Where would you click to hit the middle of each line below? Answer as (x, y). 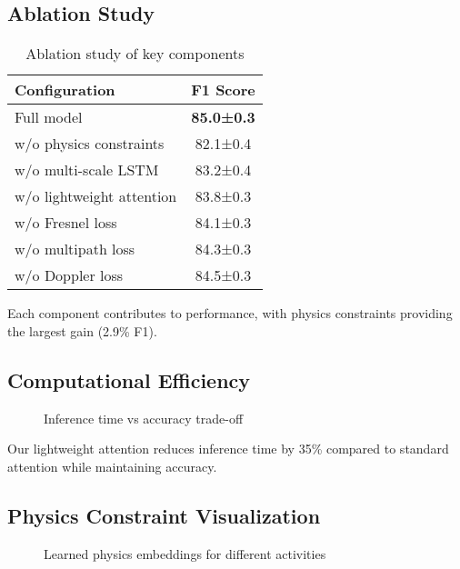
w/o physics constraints (90, 144)
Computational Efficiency (129, 379)
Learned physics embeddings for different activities (185, 553)
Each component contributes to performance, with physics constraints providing (230, 313)
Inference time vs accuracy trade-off (144, 418)
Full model (49, 117)
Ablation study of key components (135, 54)
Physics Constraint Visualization (164, 515)
